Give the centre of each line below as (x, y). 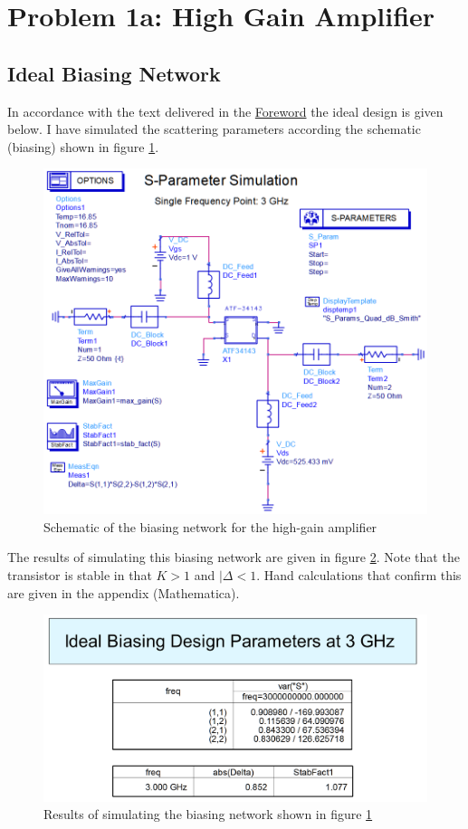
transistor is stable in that (80, 574)
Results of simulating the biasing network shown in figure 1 (208, 814)
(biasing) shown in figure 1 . (83, 146)
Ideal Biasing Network (114, 73)
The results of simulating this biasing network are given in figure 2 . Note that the (234, 557)
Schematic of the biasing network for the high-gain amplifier (210, 526)
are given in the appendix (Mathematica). (124, 592)
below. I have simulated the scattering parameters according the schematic (214, 129)
